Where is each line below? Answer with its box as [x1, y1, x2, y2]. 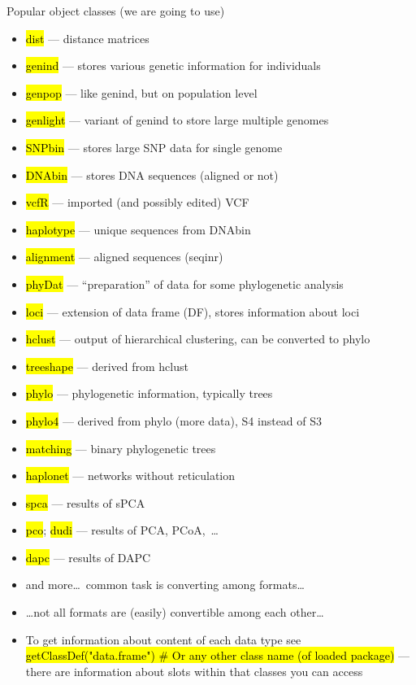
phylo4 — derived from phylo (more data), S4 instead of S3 [25, 412, 323, 429]
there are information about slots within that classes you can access [25, 662, 363, 679]
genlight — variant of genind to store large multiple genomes [25, 111, 329, 129]
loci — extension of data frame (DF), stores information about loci [25, 303, 360, 320]
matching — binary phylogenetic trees [25, 439, 216, 456]
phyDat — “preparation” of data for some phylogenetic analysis [25, 275, 344, 292]
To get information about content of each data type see [25, 630, 301, 648]
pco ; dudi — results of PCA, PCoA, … [25, 521, 219, 539]
